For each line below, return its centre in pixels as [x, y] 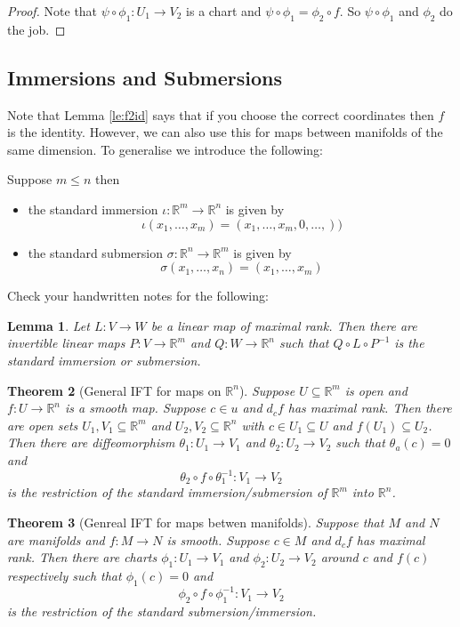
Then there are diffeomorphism [91, 442]
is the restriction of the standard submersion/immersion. [162, 611]
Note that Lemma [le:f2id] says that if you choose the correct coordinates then [221, 114]
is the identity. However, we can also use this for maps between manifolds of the [225, 132]
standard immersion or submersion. [104, 360]
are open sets [43, 425]
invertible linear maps [66, 343]
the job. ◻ [36, 29]
